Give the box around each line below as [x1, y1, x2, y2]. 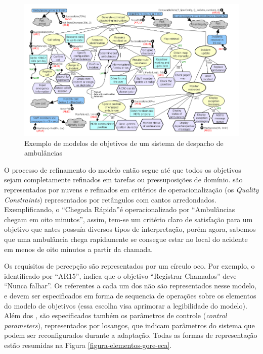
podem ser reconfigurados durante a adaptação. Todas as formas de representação [4, 330, 257, 340]
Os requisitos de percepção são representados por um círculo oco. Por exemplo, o [4, 261, 255, 271]
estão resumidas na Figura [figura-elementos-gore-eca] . [4, 339, 172, 350]
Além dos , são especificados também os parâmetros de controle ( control [4, 310, 227, 321]
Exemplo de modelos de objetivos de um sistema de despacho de [24, 137, 224, 148]
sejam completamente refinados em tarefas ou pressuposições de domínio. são [4, 174, 243, 185]
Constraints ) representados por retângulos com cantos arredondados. [4, 194, 216, 205]
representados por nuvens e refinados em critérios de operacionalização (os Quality [4, 184, 259, 195]
